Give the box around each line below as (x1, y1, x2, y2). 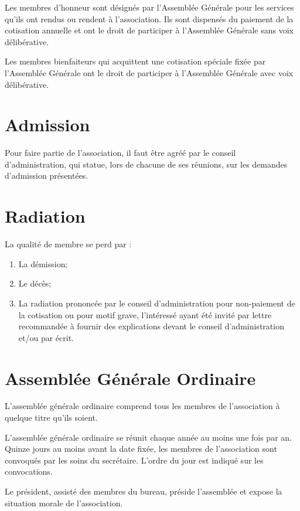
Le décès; (18, 277, 52, 289)
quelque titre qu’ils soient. (5, 411, 98, 424)
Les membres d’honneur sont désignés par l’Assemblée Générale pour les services (5, 1, 294, 13)
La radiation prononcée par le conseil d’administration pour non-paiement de (18, 297, 295, 309)
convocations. (5, 465, 53, 478)
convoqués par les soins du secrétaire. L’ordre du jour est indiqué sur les (5, 454, 264, 466)
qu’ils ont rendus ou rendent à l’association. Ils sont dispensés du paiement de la (5, 12, 294, 25)
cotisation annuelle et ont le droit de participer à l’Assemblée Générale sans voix (5, 24, 294, 36)
